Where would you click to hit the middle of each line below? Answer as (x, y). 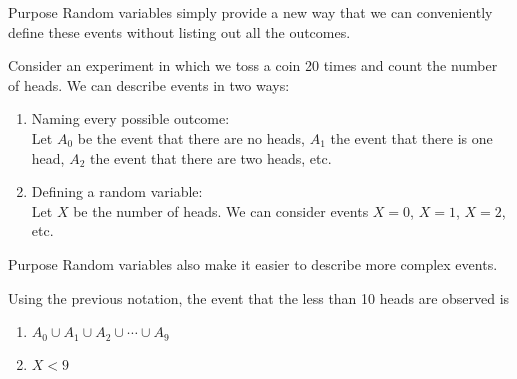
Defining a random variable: (117, 191)
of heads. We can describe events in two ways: (149, 84)
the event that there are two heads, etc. (210, 157)
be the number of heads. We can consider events (221, 210)
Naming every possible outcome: (130, 118)
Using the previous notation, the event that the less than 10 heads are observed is (259, 297)
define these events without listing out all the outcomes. (179, 31)
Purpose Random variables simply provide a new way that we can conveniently (250, 12)
